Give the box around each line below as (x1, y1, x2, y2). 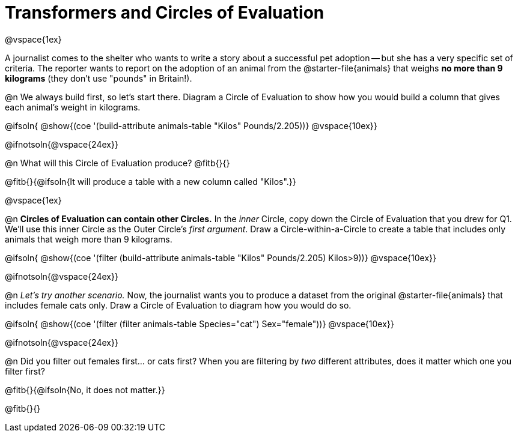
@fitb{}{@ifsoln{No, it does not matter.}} (5, 384, 165, 395)
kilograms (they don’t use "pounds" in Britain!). (5, 73, 192, 83)
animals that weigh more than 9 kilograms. (5, 234, 172, 244)
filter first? (5, 366, 45, 376)
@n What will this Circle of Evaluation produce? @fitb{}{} (5, 157, 230, 168)
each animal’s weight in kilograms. (5, 101, 141, 112)
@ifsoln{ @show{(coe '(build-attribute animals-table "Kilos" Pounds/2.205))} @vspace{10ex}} (5, 120, 377, 131)
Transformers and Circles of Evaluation (5, 2, 325, 23)
